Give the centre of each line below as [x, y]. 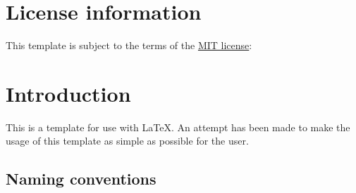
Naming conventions [81, 179]
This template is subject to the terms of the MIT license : [129, 45]
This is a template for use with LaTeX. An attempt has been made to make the [178, 127]
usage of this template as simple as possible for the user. [127, 141]
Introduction [68, 93]
